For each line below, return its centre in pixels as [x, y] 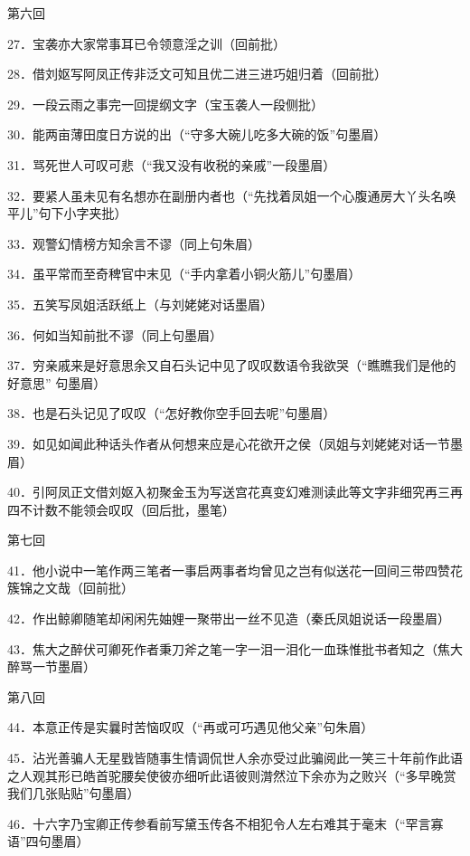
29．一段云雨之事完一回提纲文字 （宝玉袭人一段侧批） [165, 104]
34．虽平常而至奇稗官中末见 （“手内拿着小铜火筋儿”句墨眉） [184, 274]
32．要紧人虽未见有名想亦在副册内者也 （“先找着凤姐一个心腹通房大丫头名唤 [232, 195]
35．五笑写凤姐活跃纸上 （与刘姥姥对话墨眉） [140, 304]
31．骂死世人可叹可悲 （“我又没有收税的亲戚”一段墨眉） [172, 164]
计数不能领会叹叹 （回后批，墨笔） [133, 509]
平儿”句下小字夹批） [67, 213]
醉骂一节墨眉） [52, 666]
